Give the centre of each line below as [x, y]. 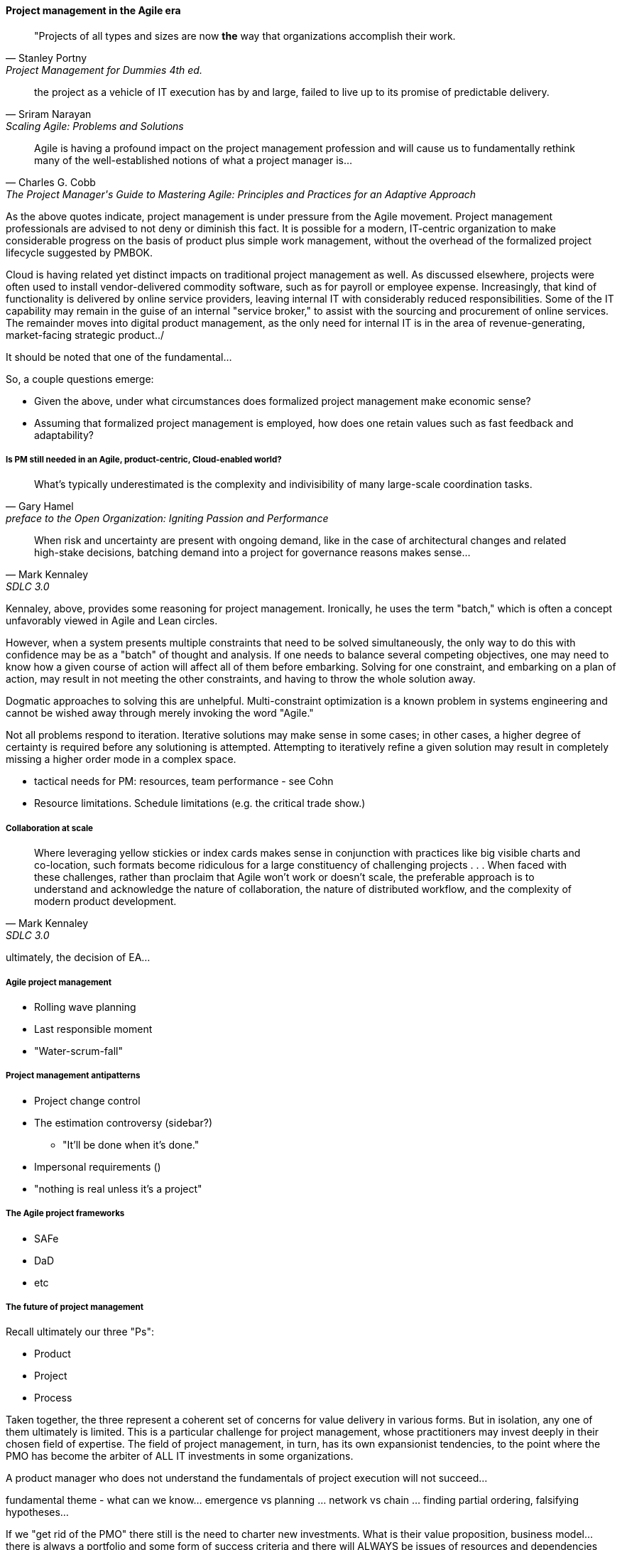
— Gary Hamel [40, 506]
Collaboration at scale [49, 828]
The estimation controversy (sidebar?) [123, 1122]
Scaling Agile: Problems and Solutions [95, 126]
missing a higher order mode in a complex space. [121, 759]
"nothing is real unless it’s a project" [118, 1188]
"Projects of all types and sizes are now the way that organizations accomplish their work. [245, 36]
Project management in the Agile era [93, 10]
